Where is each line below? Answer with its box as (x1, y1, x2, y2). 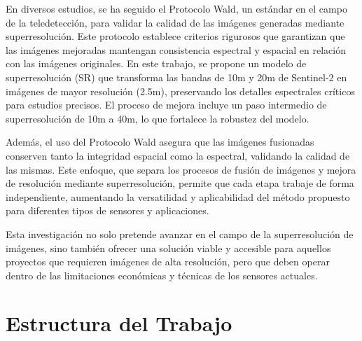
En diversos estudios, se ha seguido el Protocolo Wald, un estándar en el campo (6, 1, 347, 15)
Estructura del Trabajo (6, 309, 232, 337)
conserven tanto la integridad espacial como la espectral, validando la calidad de (6, 148, 350, 162)
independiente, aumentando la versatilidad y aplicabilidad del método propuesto (6, 189, 350, 204)
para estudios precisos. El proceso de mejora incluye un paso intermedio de (6, 97, 327, 112)
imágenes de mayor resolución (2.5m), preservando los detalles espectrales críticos (6, 83, 355, 98)
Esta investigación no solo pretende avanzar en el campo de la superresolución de (6, 226, 354, 241)
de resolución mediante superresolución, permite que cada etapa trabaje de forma (6, 176, 354, 190)
